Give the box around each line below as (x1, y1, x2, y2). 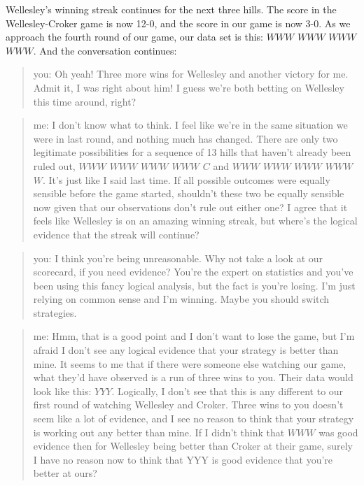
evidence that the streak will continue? (33, 227, 199, 241)
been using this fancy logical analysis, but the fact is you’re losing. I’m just (33, 278, 356, 292)
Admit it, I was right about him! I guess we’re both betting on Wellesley (33, 80, 344, 94)
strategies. (33, 305, 77, 320)
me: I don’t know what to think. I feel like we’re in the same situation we (33, 117, 348, 132)
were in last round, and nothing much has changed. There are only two (33, 131, 338, 145)
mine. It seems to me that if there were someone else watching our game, (33, 356, 346, 371)
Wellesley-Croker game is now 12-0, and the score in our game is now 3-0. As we (6, 15, 351, 30)
